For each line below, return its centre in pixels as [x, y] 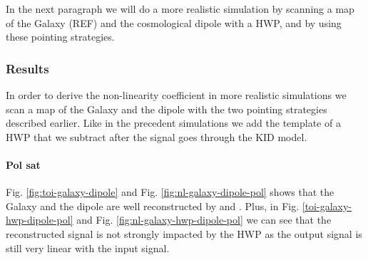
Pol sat [23, 164]
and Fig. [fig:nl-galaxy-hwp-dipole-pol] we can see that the [204, 220]
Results [27, 68]
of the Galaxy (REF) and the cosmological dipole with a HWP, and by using [174, 22]
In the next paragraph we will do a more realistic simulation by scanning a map [180, 9]
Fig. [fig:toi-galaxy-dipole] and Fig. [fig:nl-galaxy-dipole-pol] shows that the [170, 192]
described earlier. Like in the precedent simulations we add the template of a [173, 123]
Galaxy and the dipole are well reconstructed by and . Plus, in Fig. [153, 206]
